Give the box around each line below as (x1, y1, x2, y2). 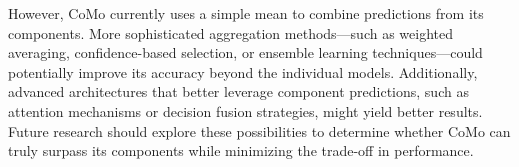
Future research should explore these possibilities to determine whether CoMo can (8, 120, 511, 141)
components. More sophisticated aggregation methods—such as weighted (8, 22, 454, 43)
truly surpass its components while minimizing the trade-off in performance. (8, 140, 474, 161)
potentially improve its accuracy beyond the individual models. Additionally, (8, 61, 478, 82)
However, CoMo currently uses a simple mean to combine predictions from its (8, 3, 484, 23)
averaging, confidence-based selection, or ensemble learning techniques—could (8, 42, 483, 63)
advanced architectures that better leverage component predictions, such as (8, 81, 469, 102)
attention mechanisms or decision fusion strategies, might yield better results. (8, 100, 483, 121)
